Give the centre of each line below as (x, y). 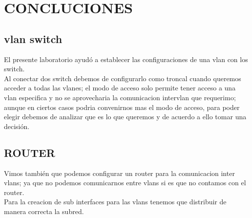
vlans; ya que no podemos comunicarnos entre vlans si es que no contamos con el (125, 183)
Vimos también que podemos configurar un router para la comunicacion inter (119, 173)
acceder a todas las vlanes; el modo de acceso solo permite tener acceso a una (120, 88)
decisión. (17, 126)
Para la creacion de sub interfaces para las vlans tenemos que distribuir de (115, 202)
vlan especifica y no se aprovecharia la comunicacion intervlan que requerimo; (120, 97)
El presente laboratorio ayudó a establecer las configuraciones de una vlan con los (126, 59)
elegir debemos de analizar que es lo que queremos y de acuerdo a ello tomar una (125, 117)
